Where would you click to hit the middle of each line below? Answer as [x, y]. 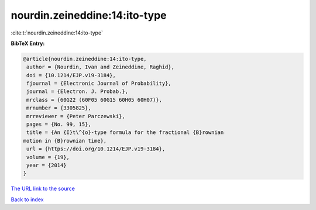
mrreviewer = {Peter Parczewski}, [76, 116]
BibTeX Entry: [28, 43]
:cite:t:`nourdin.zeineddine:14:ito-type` [57, 33]
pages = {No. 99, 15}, [59, 125]
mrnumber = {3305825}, [59, 108]
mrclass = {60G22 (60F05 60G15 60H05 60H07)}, [94, 100]
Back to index [27, 199]
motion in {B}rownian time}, [65, 141]
